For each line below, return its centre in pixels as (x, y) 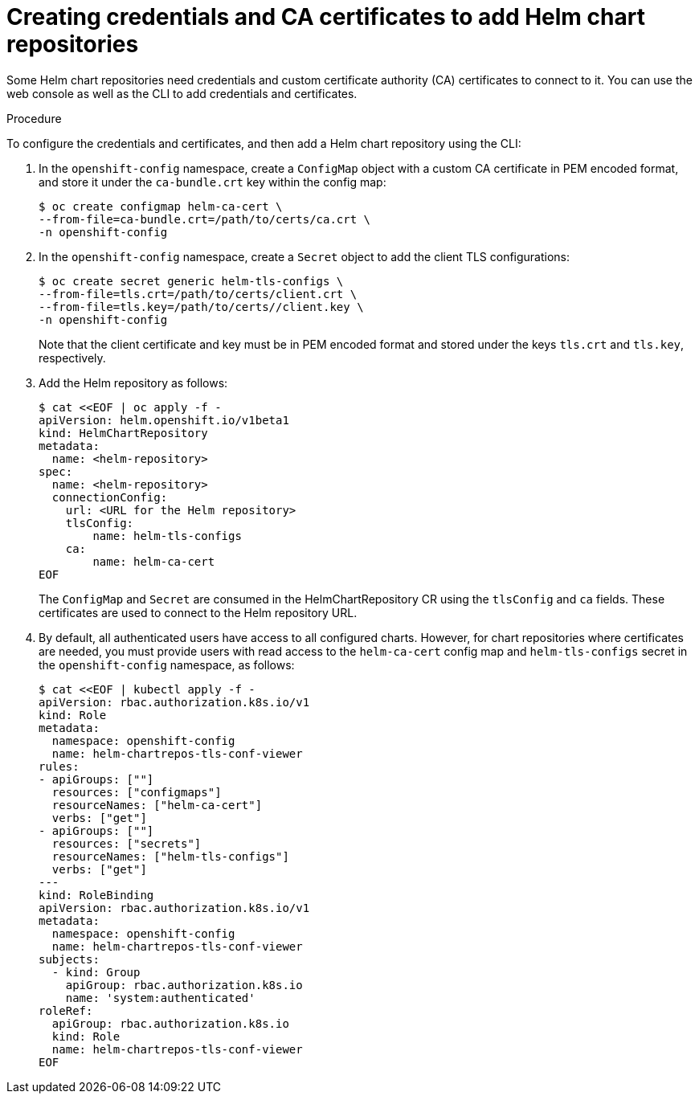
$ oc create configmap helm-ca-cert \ (161, 206)
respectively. (72, 358)
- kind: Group (96, 972)
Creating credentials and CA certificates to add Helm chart (326, 17)
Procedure (34, 118)
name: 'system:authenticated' (160, 998)
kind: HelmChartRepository (123, 433)
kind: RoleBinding (96, 895)
